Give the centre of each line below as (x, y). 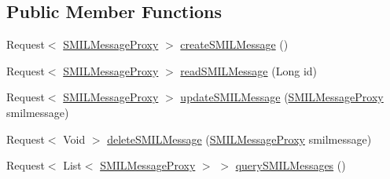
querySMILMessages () (291, 165)
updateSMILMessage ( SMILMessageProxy (282, 97)
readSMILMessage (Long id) (249, 70)
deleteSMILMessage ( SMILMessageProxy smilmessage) (239, 139)
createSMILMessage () (234, 44)
